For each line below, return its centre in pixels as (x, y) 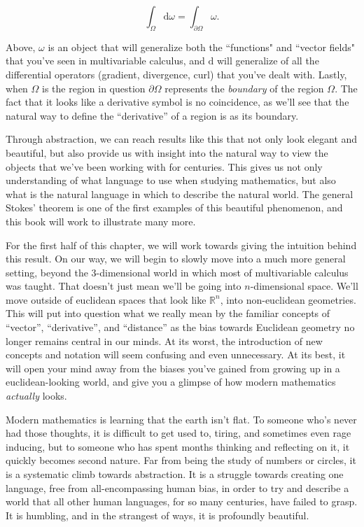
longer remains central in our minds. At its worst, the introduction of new (164, 340)
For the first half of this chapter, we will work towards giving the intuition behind (181, 245)
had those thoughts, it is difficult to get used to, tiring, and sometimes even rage (178, 433)
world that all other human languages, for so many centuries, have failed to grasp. (182, 501)
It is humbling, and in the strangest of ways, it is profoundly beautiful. (157, 515)
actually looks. (36, 396)
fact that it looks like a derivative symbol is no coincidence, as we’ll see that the (177, 102)
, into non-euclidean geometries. (288, 299)
